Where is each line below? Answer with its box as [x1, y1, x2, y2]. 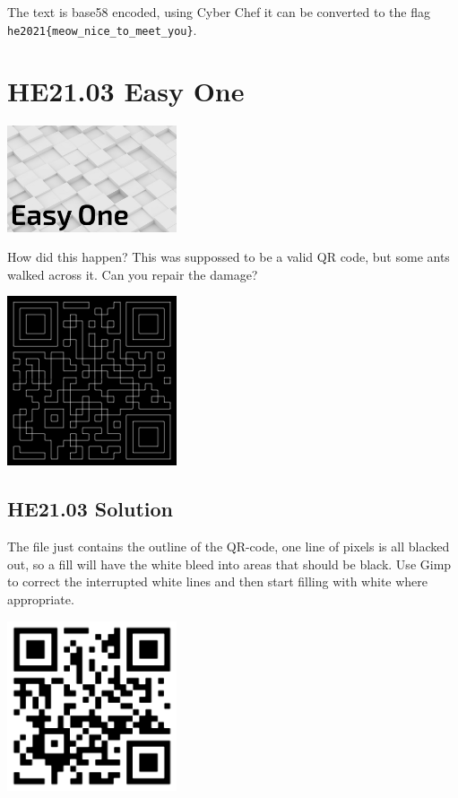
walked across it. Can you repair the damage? [7, 265, 258, 283]
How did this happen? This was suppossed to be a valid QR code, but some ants [7, 247, 450, 266]
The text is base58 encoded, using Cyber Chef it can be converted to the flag [7, 3, 430, 21]
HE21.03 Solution [7, 495, 174, 523]
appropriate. [7, 589, 74, 608]
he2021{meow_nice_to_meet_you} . [7, 20, 197, 39]
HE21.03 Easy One [7, 73, 245, 109]
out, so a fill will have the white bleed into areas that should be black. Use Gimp [7, 554, 452, 573]
